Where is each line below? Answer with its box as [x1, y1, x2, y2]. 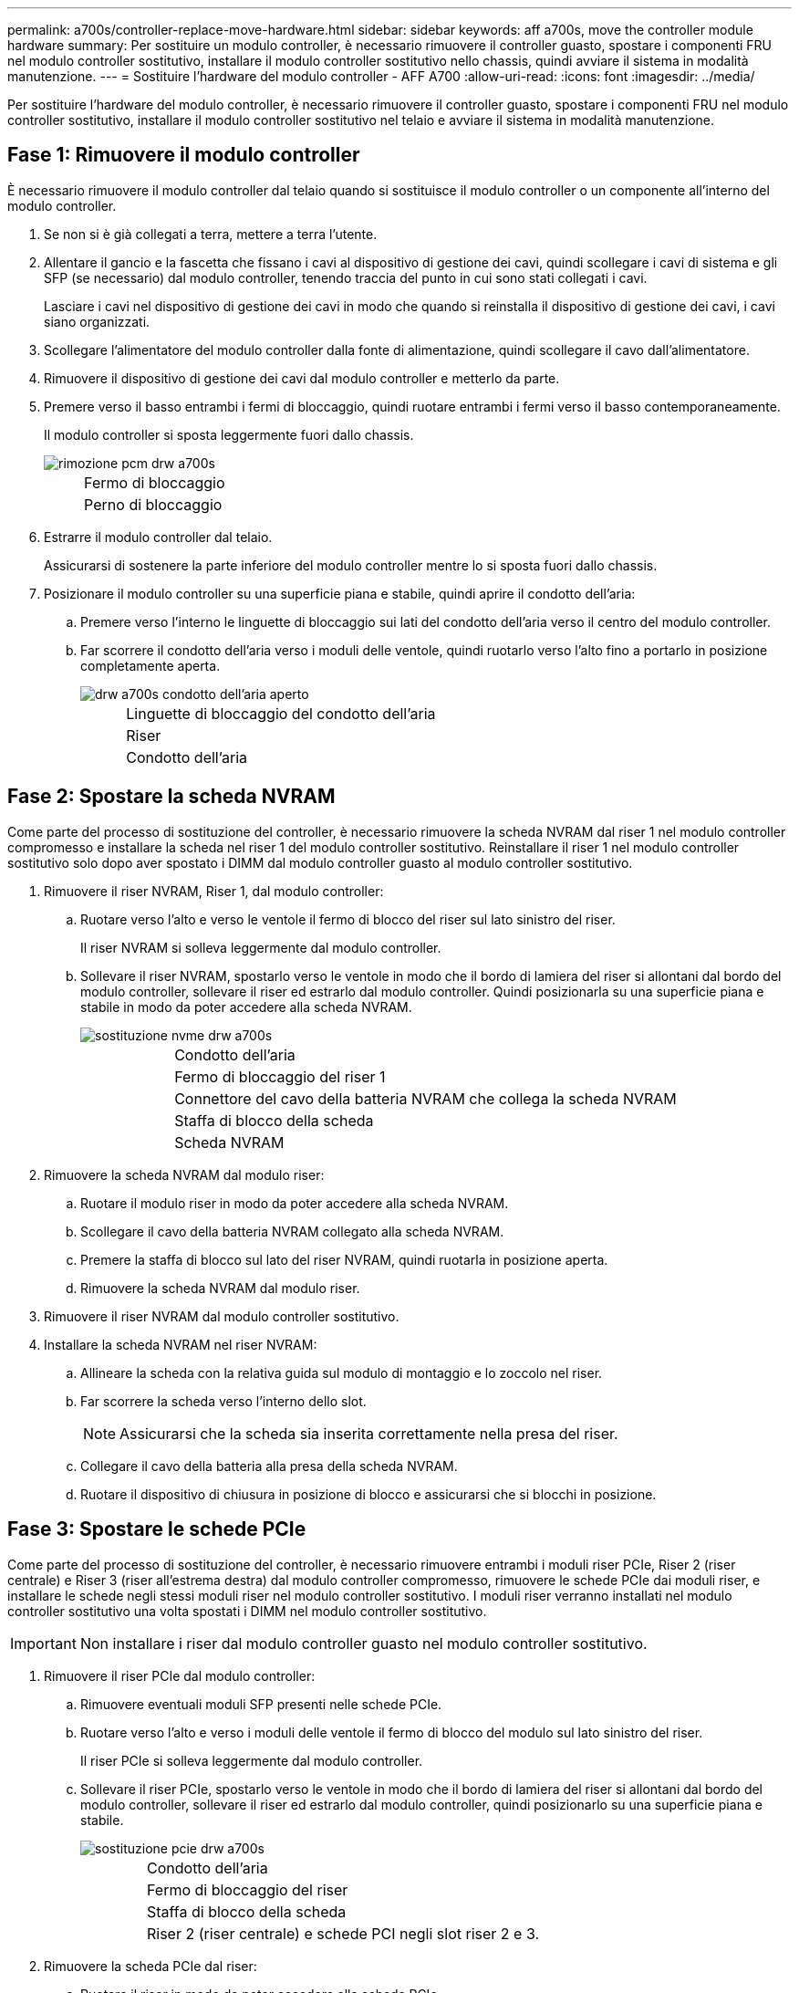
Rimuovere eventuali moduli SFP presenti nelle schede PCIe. [80, 1696, 442, 1712]
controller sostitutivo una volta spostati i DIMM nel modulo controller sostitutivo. [7, 1602, 487, 1619]
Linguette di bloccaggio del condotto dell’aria [126, 704, 436, 723]
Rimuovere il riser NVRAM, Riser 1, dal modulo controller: [44, 882, 384, 899]
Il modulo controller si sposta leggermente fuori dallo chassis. [44, 426, 414, 443]
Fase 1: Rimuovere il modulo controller [7, 143, 360, 167]
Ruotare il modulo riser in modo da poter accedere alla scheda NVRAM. [80, 1195, 509, 1211]
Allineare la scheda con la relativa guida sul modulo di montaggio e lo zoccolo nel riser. [80, 1364, 603, 1381]
